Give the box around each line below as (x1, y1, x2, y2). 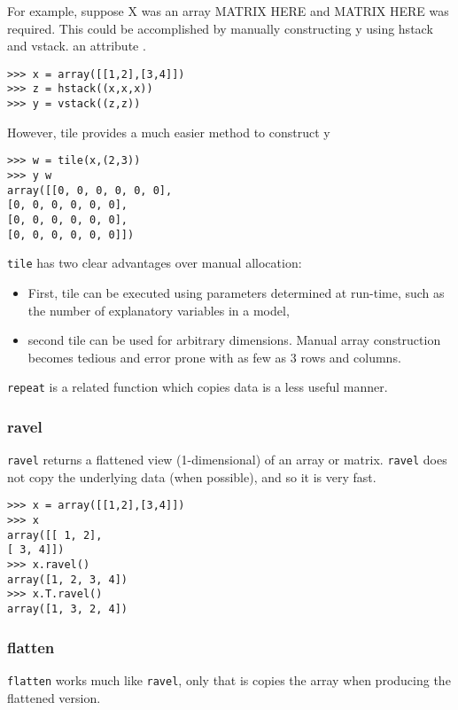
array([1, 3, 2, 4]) (7, 603, 128, 616)
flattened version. (7, 688, 101, 706)
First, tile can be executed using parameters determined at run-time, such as (27, 283, 445, 301)
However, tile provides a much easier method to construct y (7, 122, 330, 141)
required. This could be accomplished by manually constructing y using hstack (7, 19, 433, 37)
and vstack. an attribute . (7, 36, 146, 55)
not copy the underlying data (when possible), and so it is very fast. (7, 467, 376, 486)
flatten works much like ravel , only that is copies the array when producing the (7, 670, 451, 689)
